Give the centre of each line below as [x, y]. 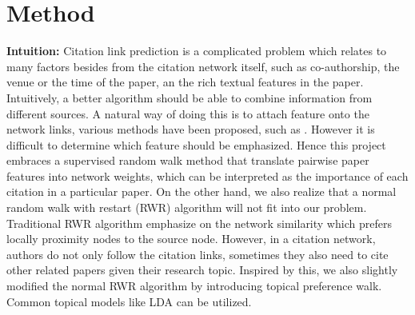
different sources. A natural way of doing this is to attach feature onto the [188, 113]
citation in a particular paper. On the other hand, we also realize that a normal [202, 191]
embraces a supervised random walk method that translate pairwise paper [188, 160]
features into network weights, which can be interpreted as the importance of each [207, 175]
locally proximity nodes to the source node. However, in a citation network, [191, 239]
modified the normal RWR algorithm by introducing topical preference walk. [194, 286]
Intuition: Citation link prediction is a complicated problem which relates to [197, 51]
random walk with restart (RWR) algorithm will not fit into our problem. [187, 207]
